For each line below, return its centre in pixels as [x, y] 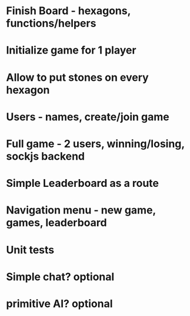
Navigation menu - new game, [81, 210]
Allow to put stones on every [77, 77]
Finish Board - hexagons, [69, 11]
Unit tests [30, 250]
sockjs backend [46, 156]
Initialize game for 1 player [71, 50]
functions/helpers [51, 23]
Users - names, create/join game [88, 117]
